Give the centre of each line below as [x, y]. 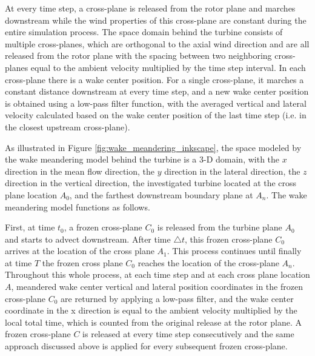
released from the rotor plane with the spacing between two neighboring [138, 55]
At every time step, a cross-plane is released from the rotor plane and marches [150, 8]
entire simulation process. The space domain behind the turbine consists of [144, 32]
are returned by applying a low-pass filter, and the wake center [177, 298]
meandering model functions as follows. [78, 207]
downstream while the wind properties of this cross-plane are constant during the [156, 20]
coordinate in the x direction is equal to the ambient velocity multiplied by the [151, 310]
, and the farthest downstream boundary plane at [161, 194]
